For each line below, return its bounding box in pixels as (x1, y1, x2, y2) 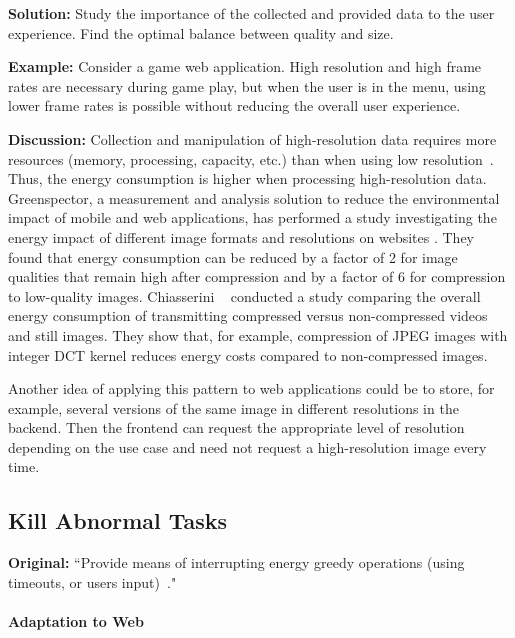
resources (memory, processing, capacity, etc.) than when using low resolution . (8, 148, 494, 169)
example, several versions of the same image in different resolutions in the (8, 397, 459, 418)
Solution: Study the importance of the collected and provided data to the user (8, 3, 495, 23)
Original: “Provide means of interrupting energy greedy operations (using (8, 552, 465, 573)
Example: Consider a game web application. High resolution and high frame (8, 56, 482, 77)
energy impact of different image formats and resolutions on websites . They (8, 226, 475, 247)
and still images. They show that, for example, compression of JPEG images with (8, 324, 508, 345)
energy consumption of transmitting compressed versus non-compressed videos (8, 305, 488, 326)
